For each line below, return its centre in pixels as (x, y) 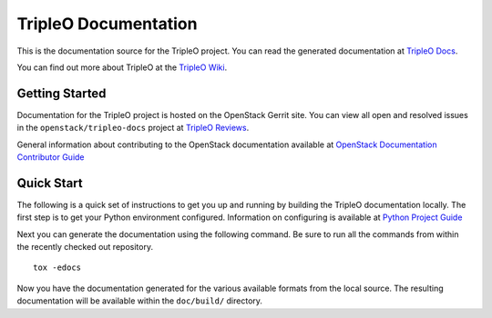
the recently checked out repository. (85, 247)
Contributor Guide (51, 157)
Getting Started (61, 93)
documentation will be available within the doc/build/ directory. (140, 301)
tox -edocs (57, 268)
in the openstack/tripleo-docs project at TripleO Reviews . (133, 128)
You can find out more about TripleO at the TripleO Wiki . (122, 67)
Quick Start (50, 183)
